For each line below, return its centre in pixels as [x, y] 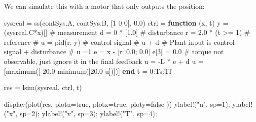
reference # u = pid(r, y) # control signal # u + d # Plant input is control [119, 42]
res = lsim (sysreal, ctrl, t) [43, 87]
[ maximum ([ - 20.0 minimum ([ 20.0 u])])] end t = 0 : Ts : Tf [88, 71]
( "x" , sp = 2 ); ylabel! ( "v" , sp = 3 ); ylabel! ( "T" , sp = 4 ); [81, 113]
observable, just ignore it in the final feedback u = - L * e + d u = [104, 61]
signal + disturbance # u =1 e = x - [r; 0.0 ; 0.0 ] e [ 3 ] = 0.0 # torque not [114, 51]
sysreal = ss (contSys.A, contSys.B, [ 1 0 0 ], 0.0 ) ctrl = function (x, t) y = [116, 22]
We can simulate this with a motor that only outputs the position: [104, 6]
